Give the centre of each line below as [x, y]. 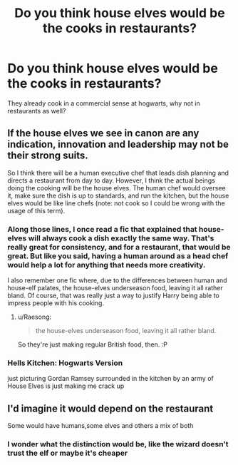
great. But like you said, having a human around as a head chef [118, 256]
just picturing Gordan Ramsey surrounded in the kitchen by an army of [110, 379]
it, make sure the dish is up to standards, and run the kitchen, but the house [118, 195]
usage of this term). [36, 210]
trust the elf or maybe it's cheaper [68, 453]
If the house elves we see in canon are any [103, 133]
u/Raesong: [35, 317]
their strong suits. [48, 156]
